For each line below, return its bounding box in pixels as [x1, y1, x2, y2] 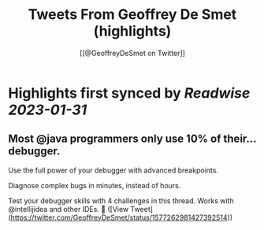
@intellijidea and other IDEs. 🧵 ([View [8, 204, 129, 213]
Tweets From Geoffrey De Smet [28, 6, 237, 24]
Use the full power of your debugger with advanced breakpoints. [8, 165, 219, 175]
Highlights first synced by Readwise [8, 84, 251, 102]
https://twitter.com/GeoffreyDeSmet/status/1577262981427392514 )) [10, 213, 233, 222]
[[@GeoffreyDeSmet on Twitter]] [80, 48, 185, 57]
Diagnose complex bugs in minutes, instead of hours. [8, 180, 181, 190]
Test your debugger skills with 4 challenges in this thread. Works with [8, 195, 234, 206]
